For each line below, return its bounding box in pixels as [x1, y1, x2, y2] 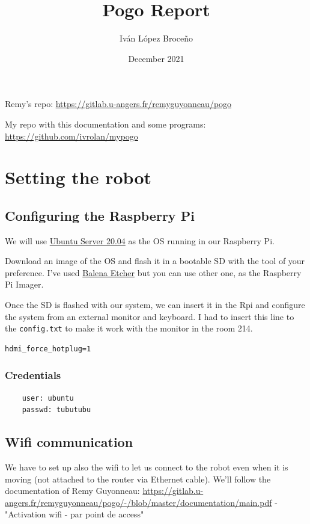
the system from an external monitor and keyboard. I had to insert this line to [5, 310, 294, 322]
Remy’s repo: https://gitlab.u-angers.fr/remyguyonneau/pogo [5, 97, 232, 110]
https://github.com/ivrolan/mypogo [5, 129, 138, 142]
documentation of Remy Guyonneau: [5, 484, 140, 497]
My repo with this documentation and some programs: [5, 117, 206, 130]
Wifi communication [5, 433, 133, 451]
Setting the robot [5, 165, 151, 190]
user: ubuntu [22, 393, 74, 402]
